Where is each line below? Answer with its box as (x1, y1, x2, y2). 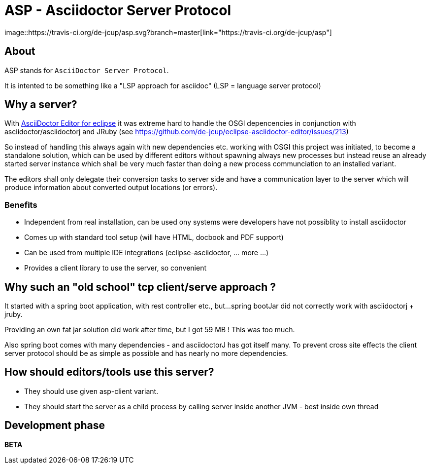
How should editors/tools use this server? (4, 366, 214, 379)
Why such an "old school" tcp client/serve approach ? (4, 280, 276, 293)
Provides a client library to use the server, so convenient (24, 264, 207, 273)
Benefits (4, 199, 37, 210)
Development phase (4, 419, 105, 432)
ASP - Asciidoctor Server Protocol (4, 2, 231, 19)
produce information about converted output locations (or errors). (4, 183, 218, 192)
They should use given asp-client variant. (24, 387, 159, 395)
